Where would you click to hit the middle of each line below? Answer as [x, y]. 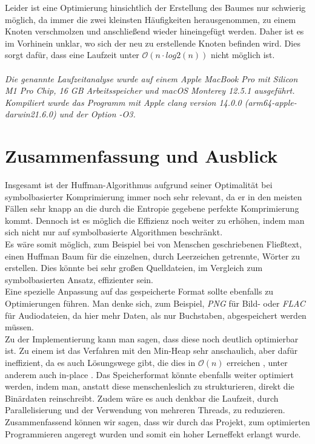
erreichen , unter [257, 362]
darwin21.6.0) [31, 114]
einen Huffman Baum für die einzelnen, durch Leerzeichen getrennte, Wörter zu [153, 256]
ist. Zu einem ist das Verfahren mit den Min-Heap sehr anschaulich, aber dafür [151, 351]
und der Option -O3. [97, 114]
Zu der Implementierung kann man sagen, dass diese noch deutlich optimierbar [152, 338]
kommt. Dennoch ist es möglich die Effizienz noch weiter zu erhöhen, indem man [155, 220]
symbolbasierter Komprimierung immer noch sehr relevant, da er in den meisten [154, 196]
